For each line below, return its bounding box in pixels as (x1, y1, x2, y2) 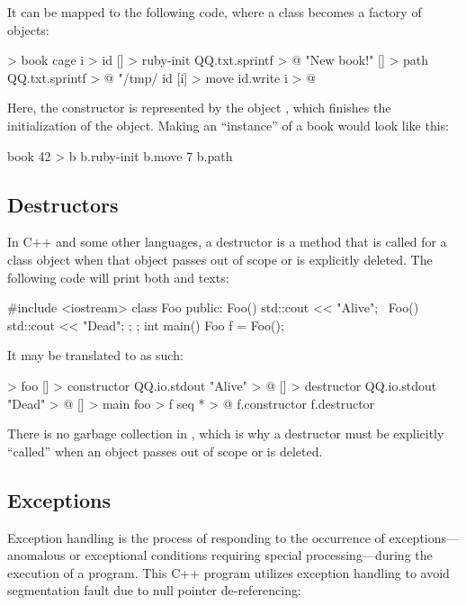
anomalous (7, 546, 66, 564)
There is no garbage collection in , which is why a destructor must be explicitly (7, 424, 444, 443)
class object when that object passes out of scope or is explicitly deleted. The (7, 249, 433, 268)
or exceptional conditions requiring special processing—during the (69, 546, 433, 564)
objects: (7, 20, 49, 39)
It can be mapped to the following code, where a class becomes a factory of (7, 3, 422, 21)
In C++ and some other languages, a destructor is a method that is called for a (7, 232, 447, 251)
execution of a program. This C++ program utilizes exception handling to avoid (7, 563, 450, 582)
